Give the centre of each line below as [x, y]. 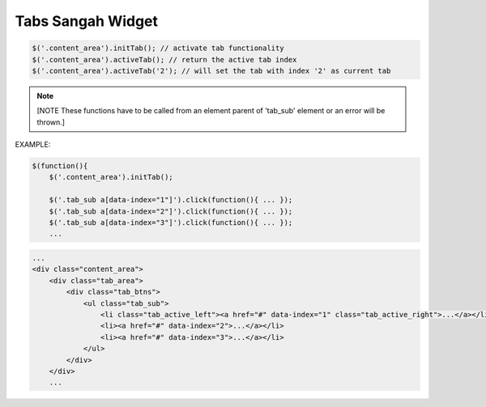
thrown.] [51, 122]
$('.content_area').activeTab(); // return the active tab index [164, 59]
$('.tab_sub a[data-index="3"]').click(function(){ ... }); [171, 223]
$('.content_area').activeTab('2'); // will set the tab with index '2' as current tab [211, 70]
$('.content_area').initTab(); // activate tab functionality [158, 48]
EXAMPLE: [33, 145]
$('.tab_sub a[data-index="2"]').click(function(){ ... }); [171, 211]
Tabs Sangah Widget [86, 21]
